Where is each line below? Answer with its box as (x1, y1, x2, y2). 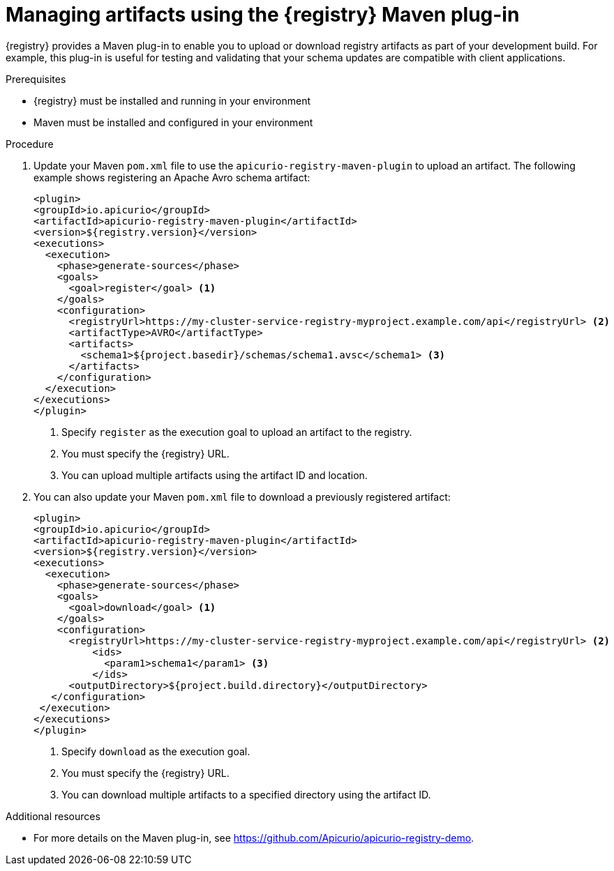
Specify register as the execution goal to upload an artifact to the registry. (61, 425, 412, 438)
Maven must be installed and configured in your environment (33, 116, 313, 128)
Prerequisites (6, 73, 66, 85)
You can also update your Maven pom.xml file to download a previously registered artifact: (33, 490, 451, 503)
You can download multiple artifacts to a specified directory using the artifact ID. (61, 788, 431, 801)
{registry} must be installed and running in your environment (33, 94, 310, 107)
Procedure (6, 137, 54, 150)
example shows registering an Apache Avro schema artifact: (33, 171, 310, 183)
